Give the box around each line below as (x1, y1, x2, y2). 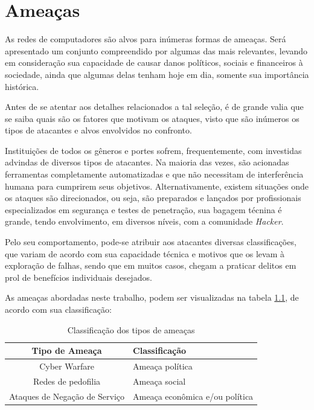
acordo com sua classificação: (5, 303, 112, 315)
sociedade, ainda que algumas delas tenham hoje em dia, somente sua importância (5, 68, 309, 80)
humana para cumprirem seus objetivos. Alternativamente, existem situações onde (5, 179, 309, 192)
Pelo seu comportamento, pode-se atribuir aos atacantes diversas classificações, (5, 235, 296, 248)
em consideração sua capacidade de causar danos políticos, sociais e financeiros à (5, 56, 303, 69)
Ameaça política (133, 360, 193, 373)
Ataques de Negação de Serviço (9, 389, 125, 402)
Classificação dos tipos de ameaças (67, 323, 195, 336)
